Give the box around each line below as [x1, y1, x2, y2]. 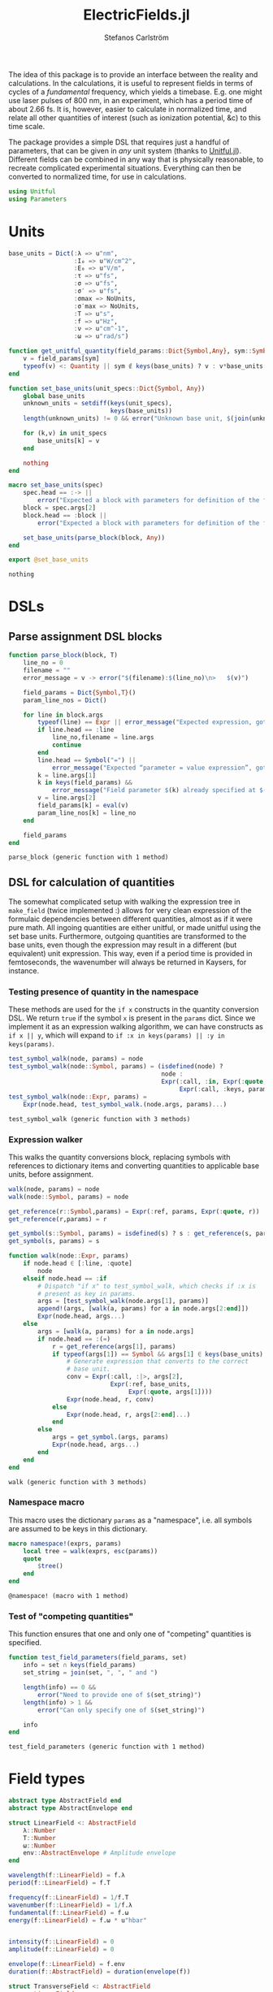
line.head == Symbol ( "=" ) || [37, 756, 136, 764]
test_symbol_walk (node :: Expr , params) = [8, 1093, 148, 1101]
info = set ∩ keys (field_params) [23, 1661, 136, 1669]
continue [51, 741, 82, 749]
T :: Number [23, 1834, 57, 1842]
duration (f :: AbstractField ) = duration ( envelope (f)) [8, 1968, 191, 1976]
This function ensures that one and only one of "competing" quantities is [8, 1629, 252, 1639]
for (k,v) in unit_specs [23, 429, 107, 437]
